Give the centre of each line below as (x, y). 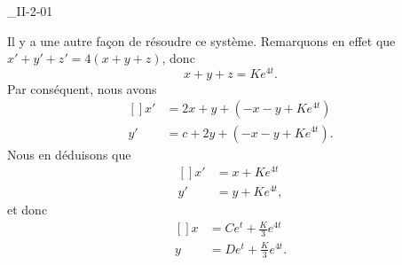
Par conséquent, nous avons (82, 88)
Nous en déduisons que (69, 154)
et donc (28, 210)
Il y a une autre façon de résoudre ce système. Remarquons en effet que (201, 40)
